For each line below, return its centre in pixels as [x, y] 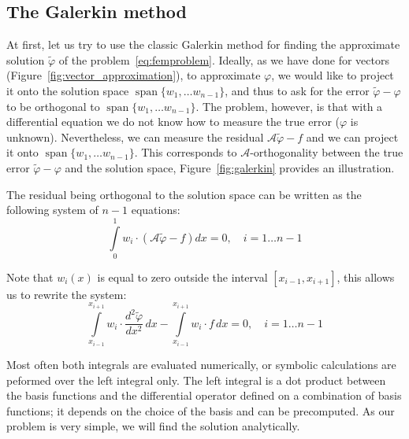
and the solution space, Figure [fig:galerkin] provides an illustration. [230, 167]
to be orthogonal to [53, 106]
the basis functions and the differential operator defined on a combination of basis [204, 395]
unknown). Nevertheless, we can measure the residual [135, 136]
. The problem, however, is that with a [289, 106]
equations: [156, 210]
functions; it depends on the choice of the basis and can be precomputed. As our [201, 410]
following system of [52, 210]
